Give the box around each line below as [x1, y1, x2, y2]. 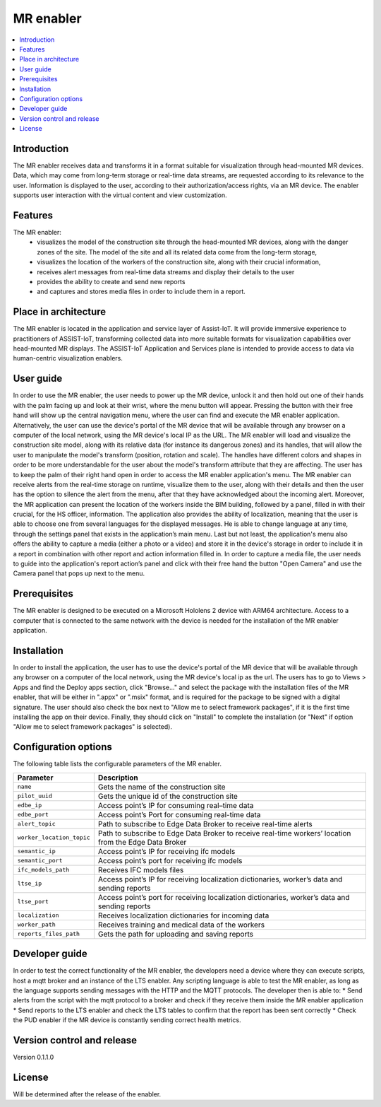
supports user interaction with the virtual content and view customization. [13, 191, 227, 199]
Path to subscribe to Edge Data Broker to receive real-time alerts [97, 819, 313, 828]
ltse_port [17, 898, 49, 906]
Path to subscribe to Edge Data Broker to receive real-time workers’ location [97, 828, 351, 838]
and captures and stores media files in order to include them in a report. [37, 287, 246, 296]
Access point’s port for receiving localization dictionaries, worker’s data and [97, 892, 350, 902]
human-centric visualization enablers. [13, 354, 123, 363]
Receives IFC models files [97, 865, 184, 874]
